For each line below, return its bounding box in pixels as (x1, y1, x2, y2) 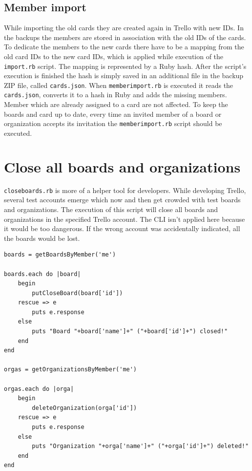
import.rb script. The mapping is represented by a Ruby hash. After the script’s (4, 61, 247, 71)
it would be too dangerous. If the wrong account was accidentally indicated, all (4, 223, 240, 234)
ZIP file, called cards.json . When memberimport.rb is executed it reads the (4, 80, 233, 90)
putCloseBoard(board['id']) (32, 289, 123, 297)
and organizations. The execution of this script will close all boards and (4, 204, 218, 214)
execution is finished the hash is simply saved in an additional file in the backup (4, 70, 244, 81)
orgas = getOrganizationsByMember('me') (4, 366, 137, 373)
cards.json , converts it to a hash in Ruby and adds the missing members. (4, 89, 227, 100)
